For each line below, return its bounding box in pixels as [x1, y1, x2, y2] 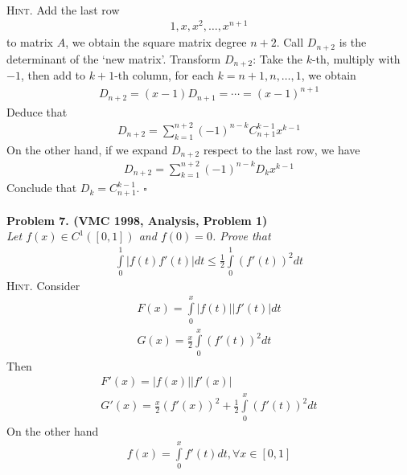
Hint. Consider [6, 276, 80, 293]
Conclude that [6, 179, 77, 196]
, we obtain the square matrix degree [65, 34, 247, 51]
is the [339, 34, 367, 51]
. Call [276, 34, 304, 51]
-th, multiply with [311, 50, 401, 67]
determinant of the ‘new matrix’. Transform [6, 50, 221, 67]
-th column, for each [114, 67, 214, 84]
